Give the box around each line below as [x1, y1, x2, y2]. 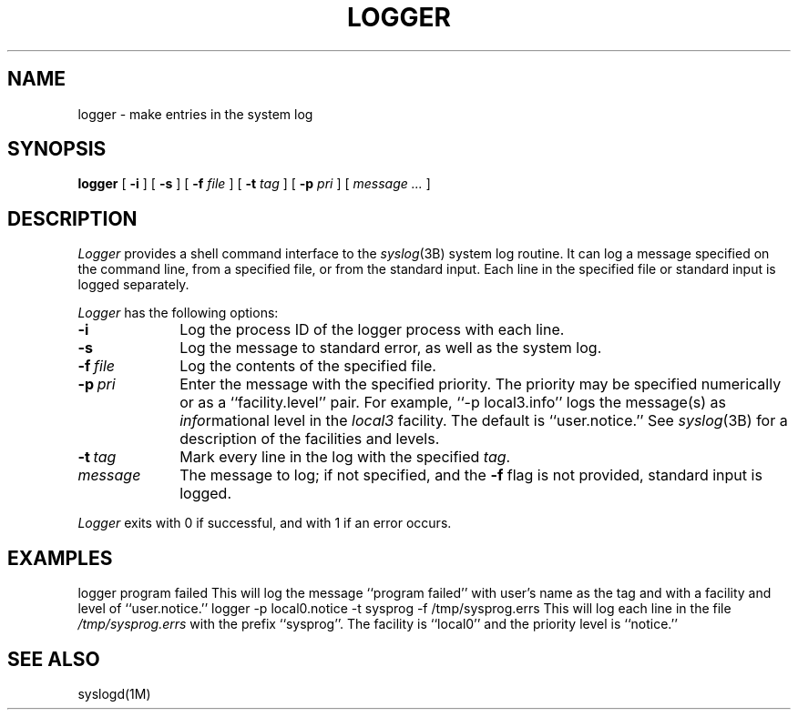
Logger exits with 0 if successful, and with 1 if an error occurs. [77, 515, 452, 531]
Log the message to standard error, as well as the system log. [179, 338, 602, 358]
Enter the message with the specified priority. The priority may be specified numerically [179, 375, 782, 394]
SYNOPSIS [7, 137, 107, 161]
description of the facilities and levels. [179, 429, 440, 449]
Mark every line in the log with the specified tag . [179, 448, 511, 467]
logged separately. [77, 277, 189, 293]
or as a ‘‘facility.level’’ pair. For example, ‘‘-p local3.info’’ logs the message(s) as [179, 393, 726, 412]
